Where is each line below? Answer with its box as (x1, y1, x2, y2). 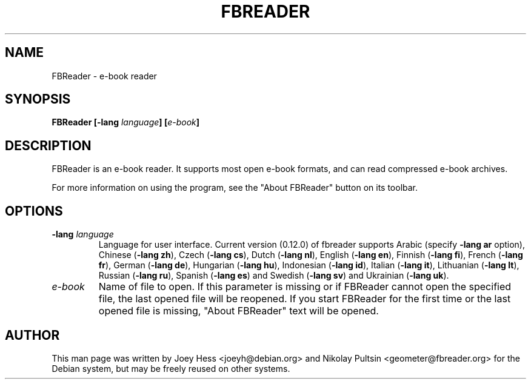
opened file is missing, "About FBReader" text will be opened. (98, 305, 379, 317)
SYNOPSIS (5, 91, 71, 107)
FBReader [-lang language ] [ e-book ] (52, 117, 200, 128)
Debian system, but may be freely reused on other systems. (52, 363, 290, 374)
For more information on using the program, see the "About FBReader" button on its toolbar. (52, 182, 418, 193)
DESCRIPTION (5, 137, 92, 153)
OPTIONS (5, 203, 63, 219)
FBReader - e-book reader (52, 70, 157, 81)
